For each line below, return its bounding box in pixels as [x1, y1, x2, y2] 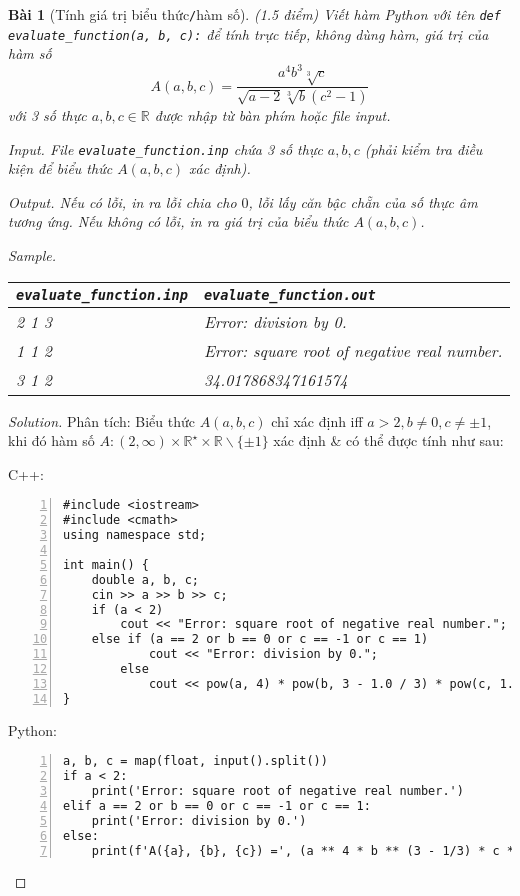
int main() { [63, 557, 149, 572]
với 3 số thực [8, 105, 87, 126]
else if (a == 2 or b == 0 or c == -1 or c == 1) [91, 632, 429, 647]
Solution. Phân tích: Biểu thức [8, 410, 196, 431]
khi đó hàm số [8, 430, 95, 451]
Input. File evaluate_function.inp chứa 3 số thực [8, 138, 323, 159]
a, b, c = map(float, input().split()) [63, 754, 328, 769]
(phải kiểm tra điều [364, 138, 483, 159]
